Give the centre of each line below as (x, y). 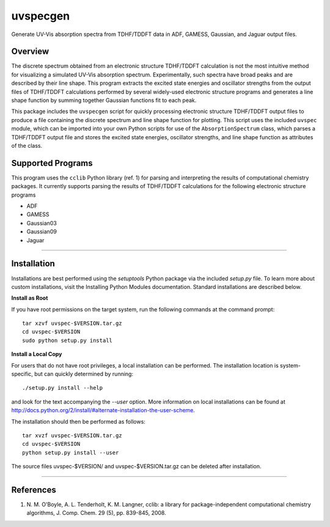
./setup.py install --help (63, 388)
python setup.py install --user (71, 452)
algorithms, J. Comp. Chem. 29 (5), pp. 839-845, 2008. (96, 513)
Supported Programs (52, 163)
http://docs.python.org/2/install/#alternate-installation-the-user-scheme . (103, 410)
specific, (22, 374)
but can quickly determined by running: (84, 374)
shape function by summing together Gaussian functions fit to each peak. (104, 100)
